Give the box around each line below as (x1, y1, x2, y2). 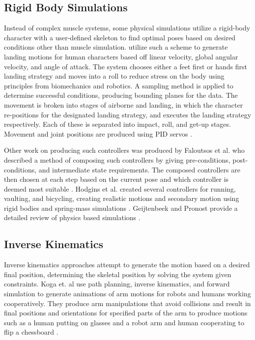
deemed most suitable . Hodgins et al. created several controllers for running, (4, 183, 236, 194)
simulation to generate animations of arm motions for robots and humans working (4, 288, 251, 299)
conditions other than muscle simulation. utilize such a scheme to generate (4, 42, 228, 52)
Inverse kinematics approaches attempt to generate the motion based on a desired (4, 259, 250, 270)
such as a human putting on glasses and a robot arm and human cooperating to (4, 317, 244, 327)
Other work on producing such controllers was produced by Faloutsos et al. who (4, 145, 245, 155)
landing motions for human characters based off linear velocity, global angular (4, 51, 238, 61)
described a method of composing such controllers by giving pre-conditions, (4, 154, 230, 165)
